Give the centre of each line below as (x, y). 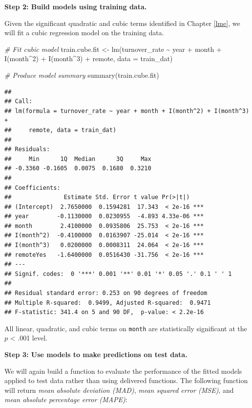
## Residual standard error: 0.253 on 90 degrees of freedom (106, 293)
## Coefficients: (32, 188)
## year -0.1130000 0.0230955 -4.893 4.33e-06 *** (104, 216)
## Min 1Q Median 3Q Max (78, 159)
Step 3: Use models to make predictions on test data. (96, 354)
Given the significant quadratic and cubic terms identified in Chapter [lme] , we (122, 23)
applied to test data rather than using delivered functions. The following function (126, 380)
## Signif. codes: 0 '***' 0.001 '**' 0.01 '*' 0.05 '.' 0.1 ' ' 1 (118, 274)
